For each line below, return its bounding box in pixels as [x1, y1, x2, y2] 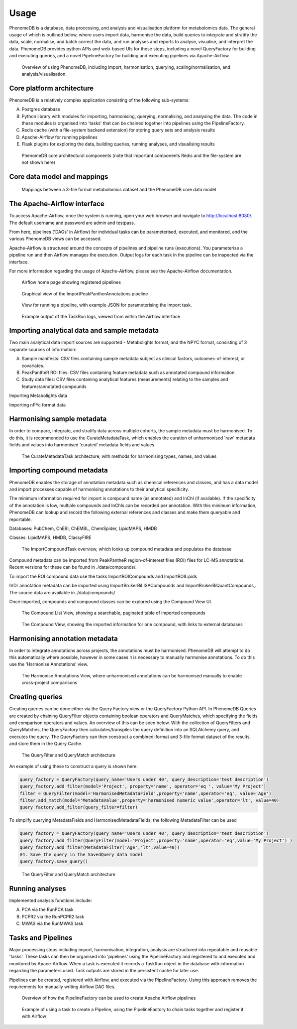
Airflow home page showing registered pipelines [21, 279, 121, 285]
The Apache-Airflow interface [9, 200, 104, 208]
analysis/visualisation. [21, 71, 67, 77]
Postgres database [21, 106, 61, 112]
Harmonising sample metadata [9, 415, 107, 423]
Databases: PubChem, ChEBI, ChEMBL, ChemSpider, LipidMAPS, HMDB [9, 525, 157, 531]
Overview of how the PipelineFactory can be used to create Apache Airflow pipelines [21, 995, 196, 1001]
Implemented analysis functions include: [9, 897, 92, 903]
